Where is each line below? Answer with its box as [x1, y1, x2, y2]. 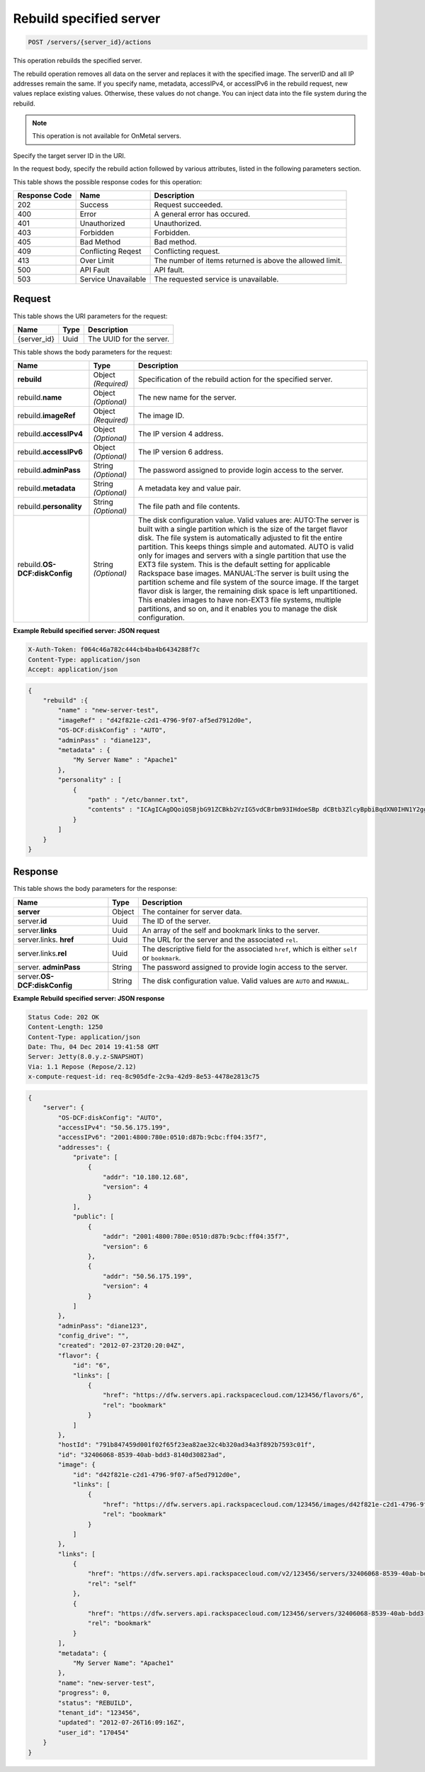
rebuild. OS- [17, 560, 57, 570]
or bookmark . [142, 953, 181, 963]
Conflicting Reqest [79, 247, 142, 257]
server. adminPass [17, 962, 81, 972]
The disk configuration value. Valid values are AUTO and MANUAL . [142, 975, 350, 985]
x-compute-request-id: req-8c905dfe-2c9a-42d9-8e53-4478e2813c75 [28, 1072, 260, 1081]
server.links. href [17, 934, 74, 944]
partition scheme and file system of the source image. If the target [138, 578, 359, 588]
